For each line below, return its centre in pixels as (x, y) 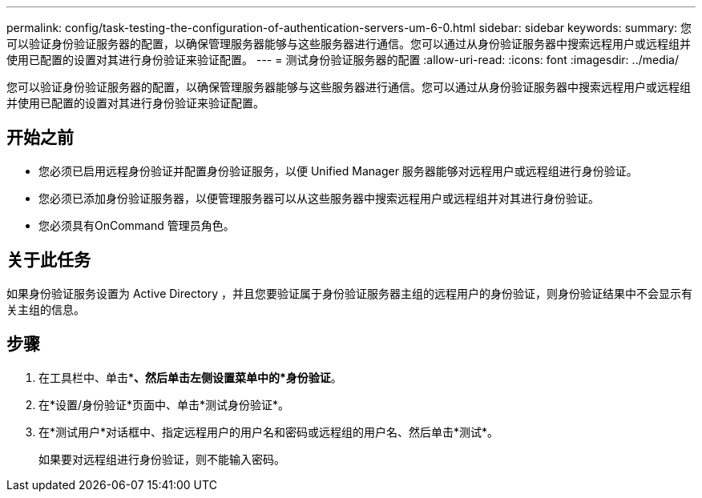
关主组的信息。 (46, 309)
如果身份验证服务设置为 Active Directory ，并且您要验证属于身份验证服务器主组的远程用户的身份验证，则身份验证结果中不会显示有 (350, 293)
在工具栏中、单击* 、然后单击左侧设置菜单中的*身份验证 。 (190, 377)
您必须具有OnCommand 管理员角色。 (137, 225)
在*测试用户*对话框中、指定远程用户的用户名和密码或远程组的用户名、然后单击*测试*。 (269, 432)
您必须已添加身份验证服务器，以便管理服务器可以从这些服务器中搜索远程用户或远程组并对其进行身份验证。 (319, 198)
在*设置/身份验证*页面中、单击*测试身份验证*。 (164, 404)
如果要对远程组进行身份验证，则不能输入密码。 (162, 459)
